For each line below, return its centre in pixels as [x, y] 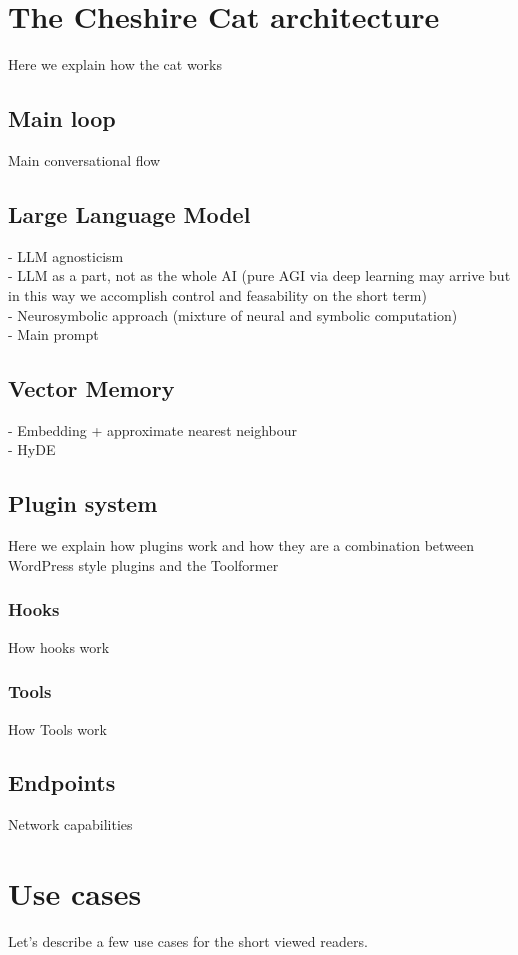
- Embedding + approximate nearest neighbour [152, 429]
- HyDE [32, 449]
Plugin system [83, 503]
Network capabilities [70, 824]
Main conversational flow [84, 159]
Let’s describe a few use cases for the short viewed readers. [188, 941]
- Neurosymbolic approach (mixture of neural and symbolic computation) [233, 314]
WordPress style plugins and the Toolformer [143, 564]
